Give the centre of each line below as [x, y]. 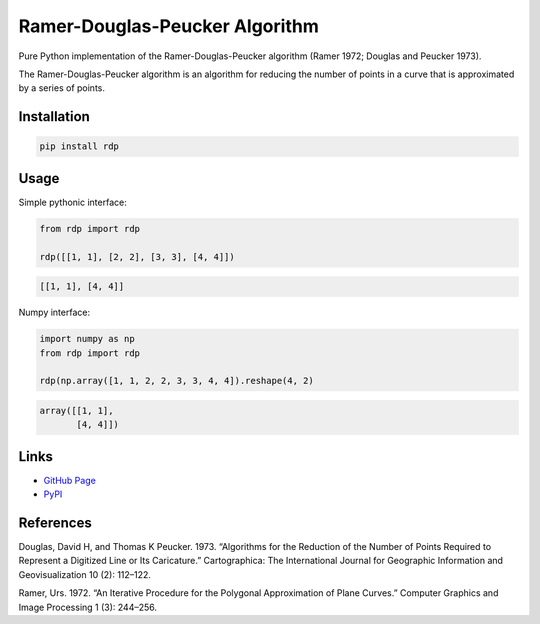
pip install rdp [79, 146]
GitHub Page [70, 480]
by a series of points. [61, 88]
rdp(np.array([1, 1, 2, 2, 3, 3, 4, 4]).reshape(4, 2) [176, 381]
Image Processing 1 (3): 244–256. [88, 607]
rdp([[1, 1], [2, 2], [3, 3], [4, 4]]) [137, 256]
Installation [54, 116]
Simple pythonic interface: [72, 202]
